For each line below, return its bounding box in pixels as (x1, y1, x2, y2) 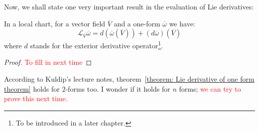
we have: (169, 18, 195, 28)
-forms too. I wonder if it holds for (65, 83, 170, 94)
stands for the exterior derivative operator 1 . (30, 39, 163, 50)
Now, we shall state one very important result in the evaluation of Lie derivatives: (4, 1, 254, 11)
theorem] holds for (4, 83, 60, 94)
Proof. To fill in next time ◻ (4, 57, 92, 67)
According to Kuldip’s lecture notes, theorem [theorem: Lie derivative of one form (4, 74, 255, 84)
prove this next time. (4, 93, 68, 104)
